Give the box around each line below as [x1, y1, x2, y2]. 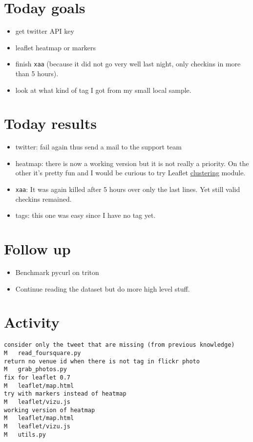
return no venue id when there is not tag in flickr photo [4, 358, 200, 365]
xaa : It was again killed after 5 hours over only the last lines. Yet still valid [15, 184, 240, 194]
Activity [4, 312, 60, 332]
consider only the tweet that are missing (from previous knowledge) [4, 341, 235, 349]
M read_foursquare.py [4, 350, 81, 357]
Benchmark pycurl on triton [15, 267, 99, 277]
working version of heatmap [4, 406, 95, 414]
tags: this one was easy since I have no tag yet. [15, 210, 156, 220]
